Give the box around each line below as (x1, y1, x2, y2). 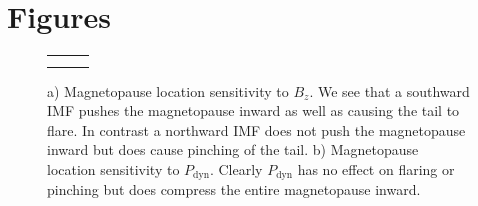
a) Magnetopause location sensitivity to (47, 80, 289, 101)
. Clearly (209, 159, 263, 179)
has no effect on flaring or (297, 159, 455, 179)
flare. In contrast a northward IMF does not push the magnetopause (47, 119, 466, 140)
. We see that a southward (309, 80, 470, 101)
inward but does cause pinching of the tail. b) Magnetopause (47, 139, 419, 160)
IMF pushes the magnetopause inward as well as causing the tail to (47, 100, 460, 121)
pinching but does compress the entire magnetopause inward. (47, 179, 421, 200)
